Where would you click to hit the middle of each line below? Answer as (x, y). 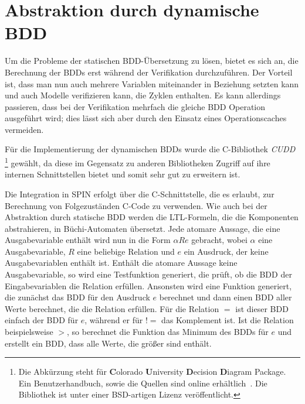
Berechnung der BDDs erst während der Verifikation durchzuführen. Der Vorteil (149, 72)
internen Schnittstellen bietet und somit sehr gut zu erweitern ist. (123, 174)
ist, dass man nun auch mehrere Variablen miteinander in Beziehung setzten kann (152, 83)
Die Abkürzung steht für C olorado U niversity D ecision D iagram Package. (152, 372)
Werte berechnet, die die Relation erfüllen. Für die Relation (112, 308)
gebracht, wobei (219, 240)
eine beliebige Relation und (126, 251)
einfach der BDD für (42, 320)
